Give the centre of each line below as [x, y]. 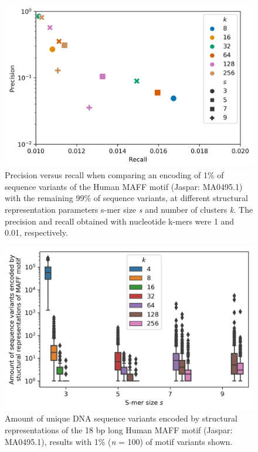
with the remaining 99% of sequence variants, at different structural [126, 198]
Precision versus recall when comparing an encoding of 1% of [114, 175]
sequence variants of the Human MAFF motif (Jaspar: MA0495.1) [124, 186]
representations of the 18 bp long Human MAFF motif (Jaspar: [119, 430]
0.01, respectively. [36, 232]
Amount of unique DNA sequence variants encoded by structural [121, 418]
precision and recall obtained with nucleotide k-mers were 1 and [120, 221]
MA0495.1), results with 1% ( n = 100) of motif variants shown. [119, 441]
